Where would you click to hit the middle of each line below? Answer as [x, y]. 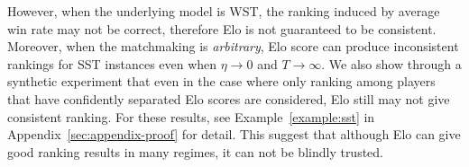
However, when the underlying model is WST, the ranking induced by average [224, 11]
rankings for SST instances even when [112, 63]
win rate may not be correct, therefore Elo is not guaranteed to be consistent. [222, 28]
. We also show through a [391, 63]
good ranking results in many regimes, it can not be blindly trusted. [196, 151]
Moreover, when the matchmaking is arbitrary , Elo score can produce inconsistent [233, 46]
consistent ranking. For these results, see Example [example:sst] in [191, 116]
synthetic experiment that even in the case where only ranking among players [221, 81]
